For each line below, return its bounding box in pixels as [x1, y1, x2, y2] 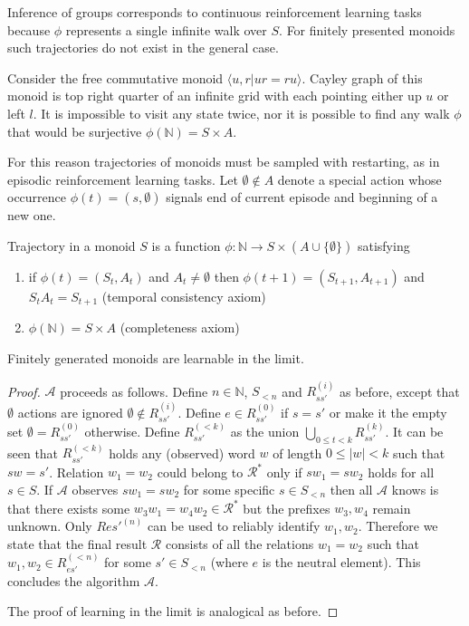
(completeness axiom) [120, 318, 240, 337]
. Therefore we [358, 516, 438, 535]
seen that [7, 443, 59, 462]
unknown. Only [7, 516, 92, 535]
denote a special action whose [277, 169, 442, 188]
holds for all [368, 462, 435, 481]
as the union [230, 421, 300, 440]
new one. [7, 206, 56, 225]
